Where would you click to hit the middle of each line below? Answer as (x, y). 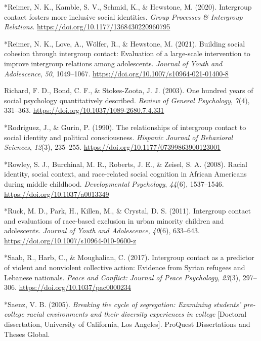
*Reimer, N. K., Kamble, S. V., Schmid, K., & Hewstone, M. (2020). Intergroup (128, 7)
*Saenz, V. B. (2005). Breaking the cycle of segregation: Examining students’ (123, 304)
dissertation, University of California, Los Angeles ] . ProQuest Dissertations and (127, 324)
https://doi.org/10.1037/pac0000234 (75, 287)
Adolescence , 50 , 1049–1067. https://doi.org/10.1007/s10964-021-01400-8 (116, 73)
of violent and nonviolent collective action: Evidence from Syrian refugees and (125, 267)
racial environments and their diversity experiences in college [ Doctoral (137, 314)
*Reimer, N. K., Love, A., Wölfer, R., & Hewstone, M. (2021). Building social (125, 43)
